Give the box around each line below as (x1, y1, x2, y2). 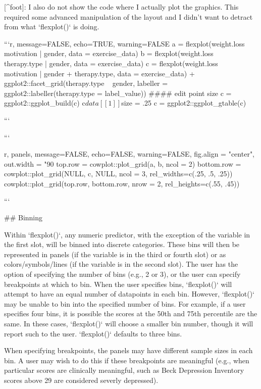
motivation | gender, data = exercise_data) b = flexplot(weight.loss (4, 48, 214, 59)
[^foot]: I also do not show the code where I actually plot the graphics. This (4, 2, 239, 12)
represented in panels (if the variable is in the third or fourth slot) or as (4, 249, 226, 259)
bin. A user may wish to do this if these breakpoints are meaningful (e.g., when (4, 355, 249, 365)
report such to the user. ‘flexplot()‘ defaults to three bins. (4, 328, 182, 338)
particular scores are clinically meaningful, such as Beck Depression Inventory (4, 365, 244, 375)
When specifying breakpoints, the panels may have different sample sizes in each (4, 345, 253, 356)
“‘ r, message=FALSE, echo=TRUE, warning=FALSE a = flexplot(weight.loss (4, 38, 245, 48)
